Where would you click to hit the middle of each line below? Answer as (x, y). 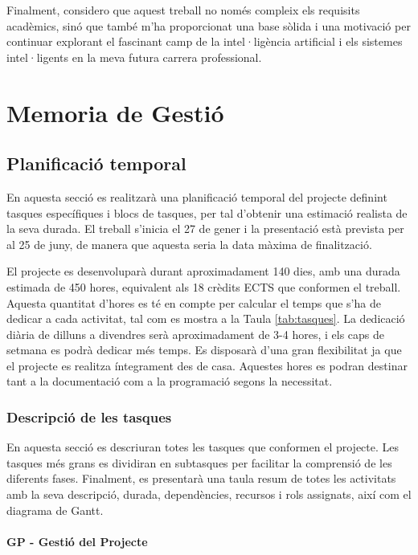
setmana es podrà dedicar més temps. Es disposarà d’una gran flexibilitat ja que (204, 350)
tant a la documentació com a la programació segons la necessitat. (170, 381)
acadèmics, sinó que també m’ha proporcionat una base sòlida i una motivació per (209, 25)
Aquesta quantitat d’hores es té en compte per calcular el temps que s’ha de (194, 302)
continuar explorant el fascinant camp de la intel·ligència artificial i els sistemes (205, 41)
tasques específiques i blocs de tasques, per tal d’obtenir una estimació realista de (207, 212)
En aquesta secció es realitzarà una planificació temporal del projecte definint (197, 196)
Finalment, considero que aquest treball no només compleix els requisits (183, 10)
